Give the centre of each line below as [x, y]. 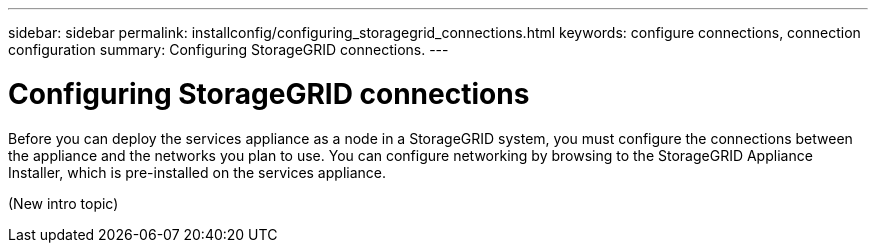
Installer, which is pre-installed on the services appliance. [197, 172]
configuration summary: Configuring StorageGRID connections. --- [228, 49]
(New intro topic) [63, 203]
